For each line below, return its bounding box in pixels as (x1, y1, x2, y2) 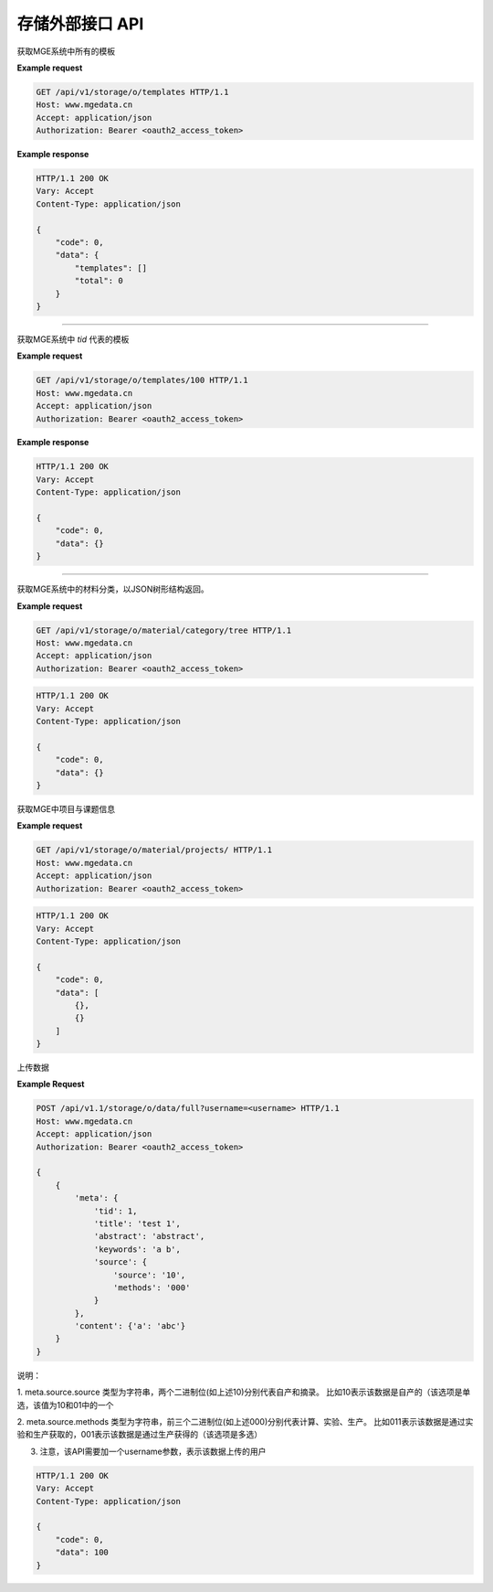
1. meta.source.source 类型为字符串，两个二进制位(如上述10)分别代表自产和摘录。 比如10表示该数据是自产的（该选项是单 (16, 1386, 471, 1398)
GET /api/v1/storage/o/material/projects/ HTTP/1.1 (36, 845, 273, 855)
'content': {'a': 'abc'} (74, 1321, 186, 1331)
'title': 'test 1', (93, 1218, 182, 1229)
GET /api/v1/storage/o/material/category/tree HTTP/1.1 (36, 625, 292, 636)
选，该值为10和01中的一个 (16, 1399, 114, 1410)
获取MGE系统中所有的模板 (16, 46, 116, 57)
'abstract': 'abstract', (93, 1231, 205, 1242)
